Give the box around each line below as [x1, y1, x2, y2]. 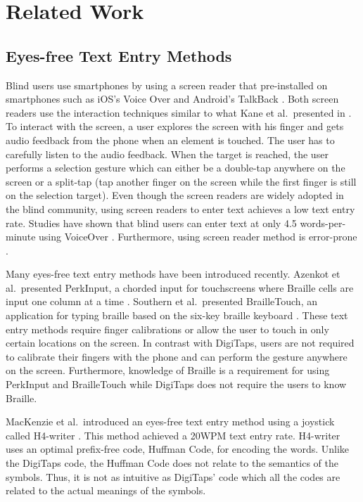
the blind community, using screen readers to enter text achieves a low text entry [6, 201, 355, 216]
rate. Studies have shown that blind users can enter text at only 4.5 [6, 215, 297, 230]
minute [6, 229, 36, 244]
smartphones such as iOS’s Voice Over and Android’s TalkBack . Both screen [6, 91, 339, 106]
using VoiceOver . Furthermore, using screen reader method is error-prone [39, 229, 357, 244]
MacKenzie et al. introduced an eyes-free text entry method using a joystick [6, 414, 335, 429]
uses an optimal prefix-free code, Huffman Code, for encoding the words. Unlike [6, 442, 350, 456]
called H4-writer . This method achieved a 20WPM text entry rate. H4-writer [6, 427, 340, 442]
